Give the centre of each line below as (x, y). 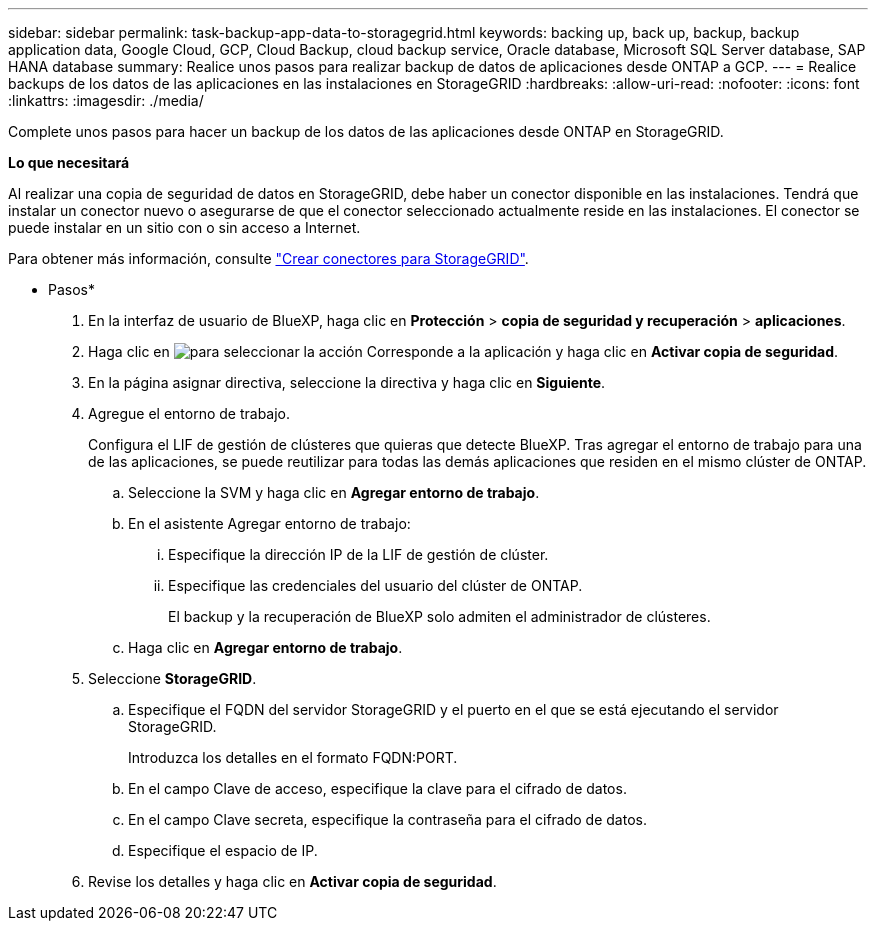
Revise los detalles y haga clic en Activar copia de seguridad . (292, 881)
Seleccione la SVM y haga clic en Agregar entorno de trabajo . (334, 492)
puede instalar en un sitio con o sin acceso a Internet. (184, 227)
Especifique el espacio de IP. (223, 850)
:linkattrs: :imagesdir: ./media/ (106, 100)
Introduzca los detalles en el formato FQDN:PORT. (293, 757)
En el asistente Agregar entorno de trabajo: (269, 523)
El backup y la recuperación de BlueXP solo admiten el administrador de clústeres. (439, 616)
